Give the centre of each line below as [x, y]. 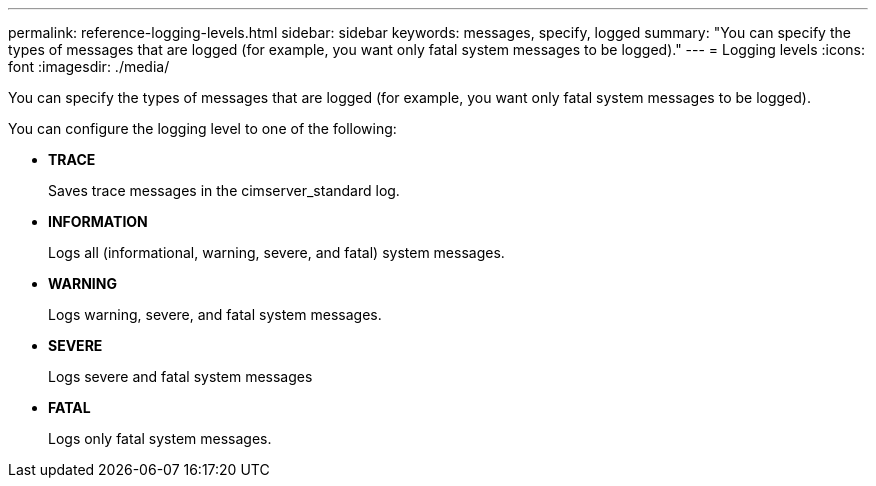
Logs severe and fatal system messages [180, 376]
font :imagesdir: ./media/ [89, 66]
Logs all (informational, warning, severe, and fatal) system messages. [276, 252]
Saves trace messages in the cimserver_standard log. [224, 190]
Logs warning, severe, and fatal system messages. [215, 314]
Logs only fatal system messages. [160, 438]
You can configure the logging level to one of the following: [202, 128]
